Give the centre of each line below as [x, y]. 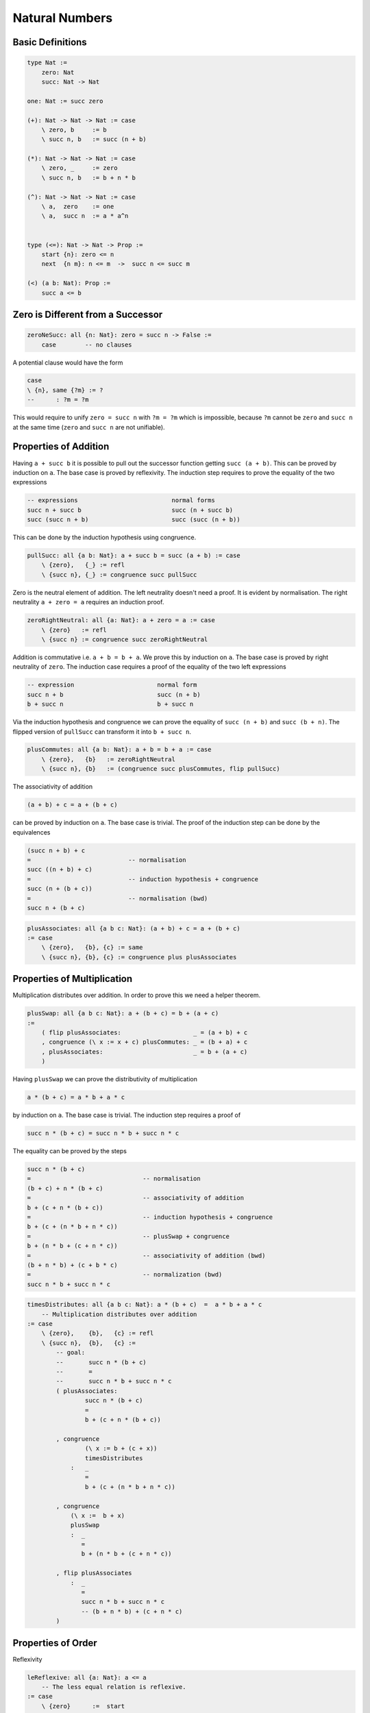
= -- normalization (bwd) [125, 1275]
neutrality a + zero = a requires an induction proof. [88, 602]
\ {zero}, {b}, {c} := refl [98, 1333]
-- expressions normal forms [121, 501]
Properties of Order [55, 1643]
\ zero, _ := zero [79, 168]
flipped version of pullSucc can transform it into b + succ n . [102, 731]
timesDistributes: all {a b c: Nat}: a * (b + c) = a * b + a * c [145, 1305]
